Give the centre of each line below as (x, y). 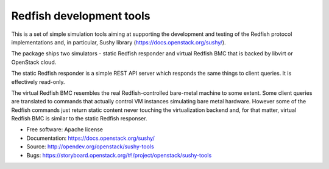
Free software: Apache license (65, 129)
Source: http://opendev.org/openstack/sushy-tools (90, 147)
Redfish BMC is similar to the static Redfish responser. (79, 119)
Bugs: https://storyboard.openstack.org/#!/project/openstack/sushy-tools (119, 155)
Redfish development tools (81, 16)
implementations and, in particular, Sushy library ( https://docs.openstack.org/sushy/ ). (119, 42)
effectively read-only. (38, 81)
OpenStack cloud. (34, 62)
